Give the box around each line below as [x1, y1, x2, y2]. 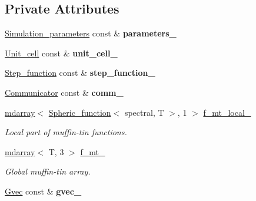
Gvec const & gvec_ [5, 185, 82, 197]
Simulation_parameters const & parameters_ [5, 27, 177, 39]
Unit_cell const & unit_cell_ [5, 46, 118, 59]
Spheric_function [48, 106, 111, 118]
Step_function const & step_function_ [5, 66, 155, 79]
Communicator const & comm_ [5, 86, 124, 98]
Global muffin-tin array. [5, 165, 91, 177]
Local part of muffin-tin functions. [5, 126, 127, 138]
